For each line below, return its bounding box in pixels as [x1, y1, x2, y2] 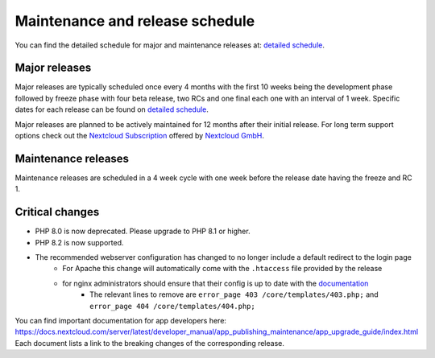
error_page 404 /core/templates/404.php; [89, 302, 255, 311]
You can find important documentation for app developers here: [14, 315, 227, 325]
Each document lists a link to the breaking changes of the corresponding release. [14, 338, 285, 348]
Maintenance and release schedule [14, 12, 255, 30]
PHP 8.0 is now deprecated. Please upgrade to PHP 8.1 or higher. [35, 226, 251, 237]
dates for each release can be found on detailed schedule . [14, 105, 209, 114]
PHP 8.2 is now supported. [35, 237, 124, 247]
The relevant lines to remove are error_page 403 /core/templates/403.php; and [89, 290, 379, 299]
